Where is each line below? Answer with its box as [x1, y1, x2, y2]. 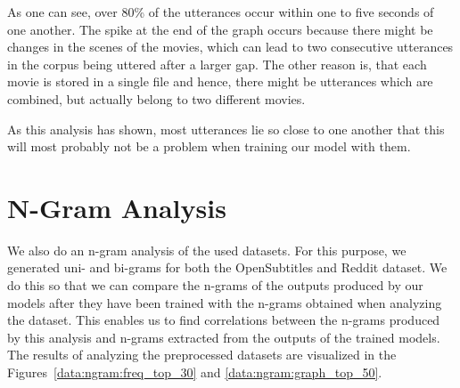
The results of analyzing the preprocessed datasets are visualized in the [7, 345, 397, 364]
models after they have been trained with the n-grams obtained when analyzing [7, 293, 442, 311]
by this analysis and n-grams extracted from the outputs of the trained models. [7, 327, 440, 346]
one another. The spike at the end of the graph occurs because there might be [7, 20, 433, 38]
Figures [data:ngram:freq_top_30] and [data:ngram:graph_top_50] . [7, 363, 382, 382]
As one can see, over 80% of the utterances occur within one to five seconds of [7, 3, 434, 20]
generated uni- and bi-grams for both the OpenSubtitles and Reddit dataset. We [7, 258, 448, 277]
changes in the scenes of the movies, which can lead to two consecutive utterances [7, 37, 454, 56]
